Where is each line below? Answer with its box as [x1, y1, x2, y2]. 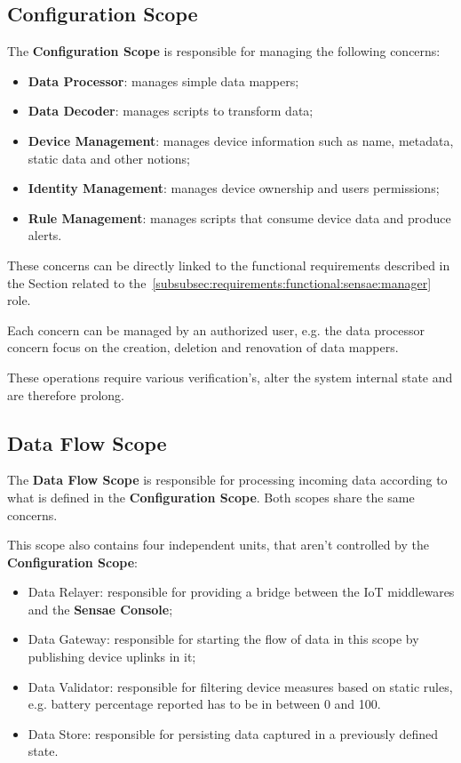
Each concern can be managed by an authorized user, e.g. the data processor [7, 320, 425, 339]
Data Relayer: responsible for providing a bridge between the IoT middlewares [28, 582, 455, 601]
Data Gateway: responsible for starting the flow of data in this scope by [28, 630, 419, 648]
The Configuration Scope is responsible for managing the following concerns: [7, 42, 441, 60]
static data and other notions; [28, 149, 191, 167]
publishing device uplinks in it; [28, 647, 196, 666]
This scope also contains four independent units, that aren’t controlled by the [7, 535, 429, 554]
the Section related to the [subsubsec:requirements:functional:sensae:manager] [7, 273, 432, 292]
